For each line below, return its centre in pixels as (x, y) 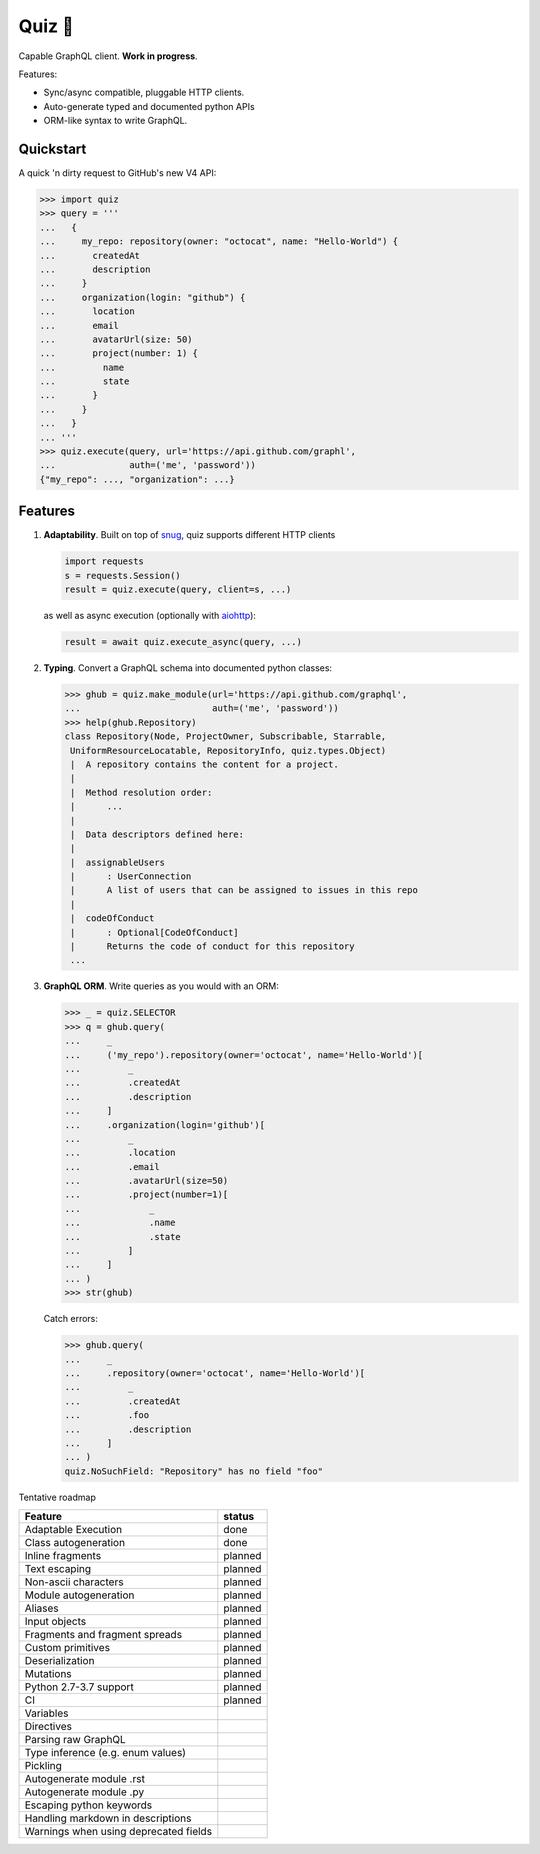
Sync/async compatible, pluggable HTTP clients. (144, 92)
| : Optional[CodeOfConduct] (154, 932)
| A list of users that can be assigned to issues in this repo (244, 890)
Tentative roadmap (57, 1497)
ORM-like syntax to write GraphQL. (115, 121)
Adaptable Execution (73, 1530)
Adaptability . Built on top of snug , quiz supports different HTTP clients (189, 535)
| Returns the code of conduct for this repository (212, 946)
